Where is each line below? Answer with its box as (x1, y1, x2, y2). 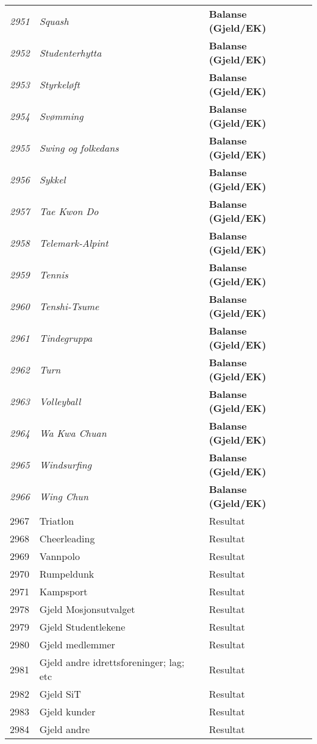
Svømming (39, 108, 84, 123)
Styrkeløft (39, 77, 80, 91)
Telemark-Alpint (39, 235, 109, 250)
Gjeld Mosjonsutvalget (39, 602, 135, 616)
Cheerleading (39, 531, 95, 545)
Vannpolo (39, 549, 80, 563)
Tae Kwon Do (39, 204, 99, 218)
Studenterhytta (39, 45, 102, 60)
